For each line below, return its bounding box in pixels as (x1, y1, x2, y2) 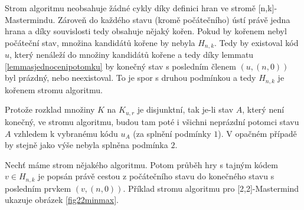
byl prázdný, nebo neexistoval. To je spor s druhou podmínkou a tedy (5, 71, 256, 84)
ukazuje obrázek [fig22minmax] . (5, 193, 119, 206)
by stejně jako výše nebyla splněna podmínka (5, 139, 168, 151)
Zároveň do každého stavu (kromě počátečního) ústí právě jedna (57, 13, 290, 25)
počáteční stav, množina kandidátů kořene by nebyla (5, 36, 195, 48)
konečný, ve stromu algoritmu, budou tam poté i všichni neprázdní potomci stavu (5, 115, 299, 127)
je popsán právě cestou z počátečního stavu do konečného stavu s (38, 170, 274, 182)
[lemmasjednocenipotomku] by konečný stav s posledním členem (5, 60, 236, 72)
